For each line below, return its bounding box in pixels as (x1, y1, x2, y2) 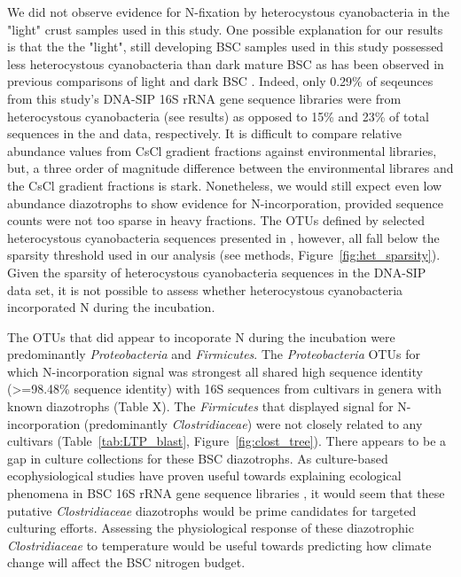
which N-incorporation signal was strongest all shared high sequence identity (7, 362, 423, 380)
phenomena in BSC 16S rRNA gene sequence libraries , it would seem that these (7, 484, 445, 503)
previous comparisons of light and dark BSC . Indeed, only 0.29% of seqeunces (7, 72, 434, 90)
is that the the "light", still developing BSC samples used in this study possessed (7, 37, 444, 56)
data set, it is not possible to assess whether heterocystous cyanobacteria (7, 280, 403, 299)
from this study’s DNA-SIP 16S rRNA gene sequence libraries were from (7, 89, 402, 107)
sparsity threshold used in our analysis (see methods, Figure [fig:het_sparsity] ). (7, 246, 441, 264)
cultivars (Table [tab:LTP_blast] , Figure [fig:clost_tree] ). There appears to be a (7, 432, 447, 450)
